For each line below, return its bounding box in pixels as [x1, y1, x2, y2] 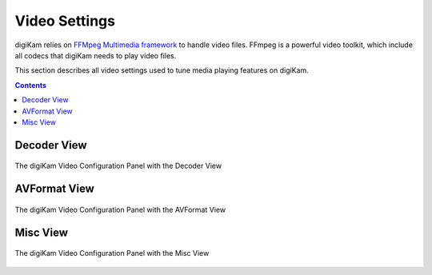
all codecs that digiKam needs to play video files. [14, 50, 177, 60]
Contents [14, 80, 47, 90]
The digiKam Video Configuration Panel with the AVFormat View [14, 205, 226, 214]
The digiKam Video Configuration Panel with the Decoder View [14, 161, 222, 171]
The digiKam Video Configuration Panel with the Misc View [14, 249, 210, 258]
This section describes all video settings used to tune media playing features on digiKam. [14, 66, 309, 75]
